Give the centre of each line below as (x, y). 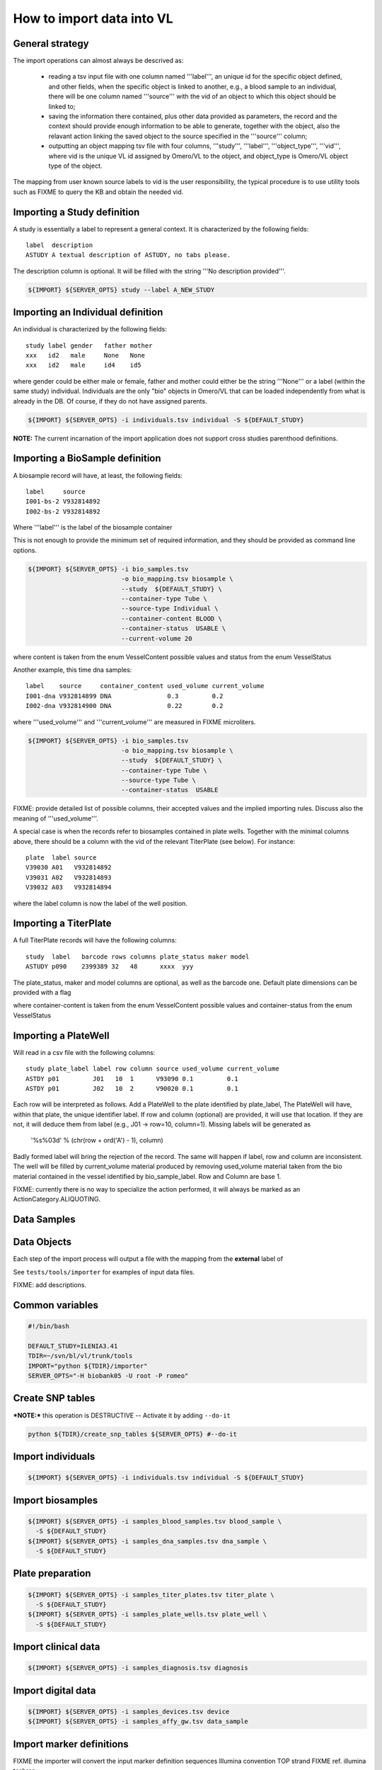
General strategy (51, 44)
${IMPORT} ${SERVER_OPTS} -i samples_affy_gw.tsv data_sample (138, 1722)
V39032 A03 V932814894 (69, 887)
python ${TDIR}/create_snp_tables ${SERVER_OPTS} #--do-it (132, 1434)
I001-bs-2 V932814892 (63, 502)
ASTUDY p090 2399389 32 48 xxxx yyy (110, 967)
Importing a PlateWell (61, 1035)
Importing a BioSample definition (87, 458)
